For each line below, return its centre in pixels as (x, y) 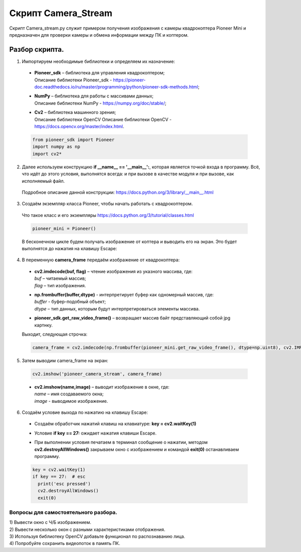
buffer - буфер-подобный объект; (70, 302)
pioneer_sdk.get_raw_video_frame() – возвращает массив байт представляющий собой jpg (132, 318)
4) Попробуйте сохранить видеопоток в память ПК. (65, 543)
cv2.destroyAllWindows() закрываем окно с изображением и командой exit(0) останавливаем (137, 449)
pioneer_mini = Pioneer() (64, 228)
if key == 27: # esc (59, 477)
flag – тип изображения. (60, 285)
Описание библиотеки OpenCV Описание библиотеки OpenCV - (103, 119)
